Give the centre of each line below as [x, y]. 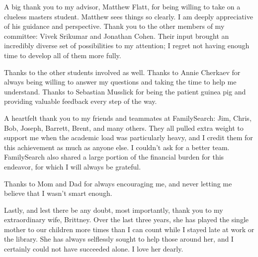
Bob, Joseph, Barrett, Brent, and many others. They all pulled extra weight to [124, 128]
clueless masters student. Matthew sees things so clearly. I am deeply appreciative [129, 16]
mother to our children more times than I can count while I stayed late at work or [129, 229]
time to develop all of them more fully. [63, 55]
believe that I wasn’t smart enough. [58, 193]
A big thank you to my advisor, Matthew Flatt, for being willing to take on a [122, 6]
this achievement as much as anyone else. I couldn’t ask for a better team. [117, 147]
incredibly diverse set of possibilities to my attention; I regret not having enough [127, 45]
